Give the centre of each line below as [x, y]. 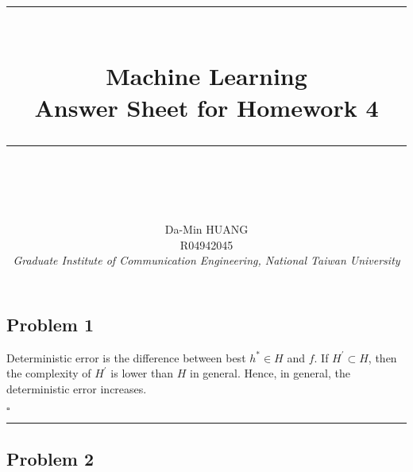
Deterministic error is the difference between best [126, 357]
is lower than [142, 373]
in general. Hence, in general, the [270, 373]
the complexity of [49, 373]
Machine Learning [206, 76]
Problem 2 [50, 458]
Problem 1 [50, 324]
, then [382, 357]
